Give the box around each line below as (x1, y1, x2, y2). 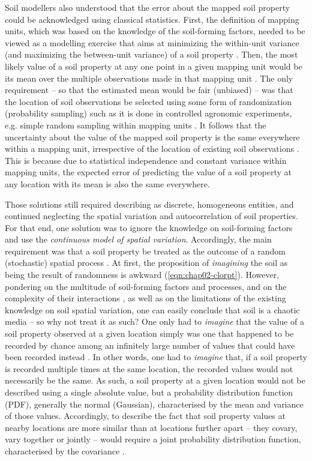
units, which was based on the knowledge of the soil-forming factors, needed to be (5, 25, 305, 37)
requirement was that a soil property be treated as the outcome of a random (5, 244, 286, 257)
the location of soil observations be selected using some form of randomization (5, 95, 292, 107)
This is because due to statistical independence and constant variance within (5, 154, 287, 166)
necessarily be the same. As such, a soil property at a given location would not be (5, 374, 305, 387)
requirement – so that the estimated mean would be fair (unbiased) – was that (5, 83, 293, 96)
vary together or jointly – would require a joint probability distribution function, (5, 433, 301, 445)
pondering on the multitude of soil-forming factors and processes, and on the (5, 280, 287, 292)
